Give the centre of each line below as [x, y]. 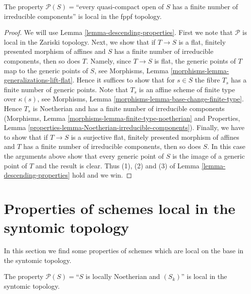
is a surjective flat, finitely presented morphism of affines [155, 137]
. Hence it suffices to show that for [124, 80]
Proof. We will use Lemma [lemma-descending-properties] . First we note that [118, 32]
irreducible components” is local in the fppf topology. [83, 16]
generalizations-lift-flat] [38, 80]
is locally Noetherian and [123, 276]
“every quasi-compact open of [120, 6]
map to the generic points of [46, 70]
